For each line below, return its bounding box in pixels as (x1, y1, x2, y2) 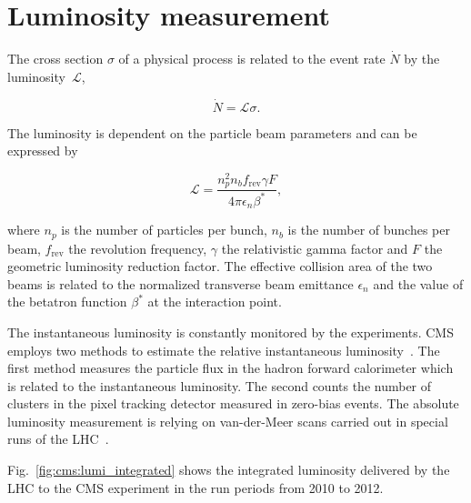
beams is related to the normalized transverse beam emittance (7, 274, 354, 293)
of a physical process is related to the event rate (118, 49, 386, 68)
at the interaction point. (147, 292, 282, 311)
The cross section (7, 49, 104, 68)
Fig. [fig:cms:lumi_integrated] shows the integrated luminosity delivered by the (7, 460, 450, 479)
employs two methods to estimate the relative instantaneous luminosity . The (7, 340, 440, 359)
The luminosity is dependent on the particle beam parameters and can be (7, 123, 417, 142)
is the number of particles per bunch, (61, 220, 267, 239)
